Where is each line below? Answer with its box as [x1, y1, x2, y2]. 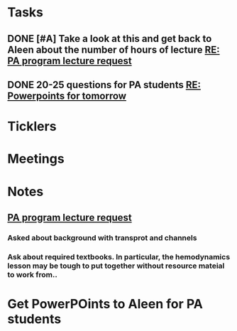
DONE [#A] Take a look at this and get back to [7, 33, 212, 45]
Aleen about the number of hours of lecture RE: [7, 43, 220, 55]
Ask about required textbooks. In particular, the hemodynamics [7, 251, 231, 261]
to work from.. [7, 269, 58, 279]
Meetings [7, 151, 65, 167]
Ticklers [7, 119, 57, 135]
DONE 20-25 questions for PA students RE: [7, 79, 201, 91]
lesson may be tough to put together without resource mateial [7, 261, 225, 271]
